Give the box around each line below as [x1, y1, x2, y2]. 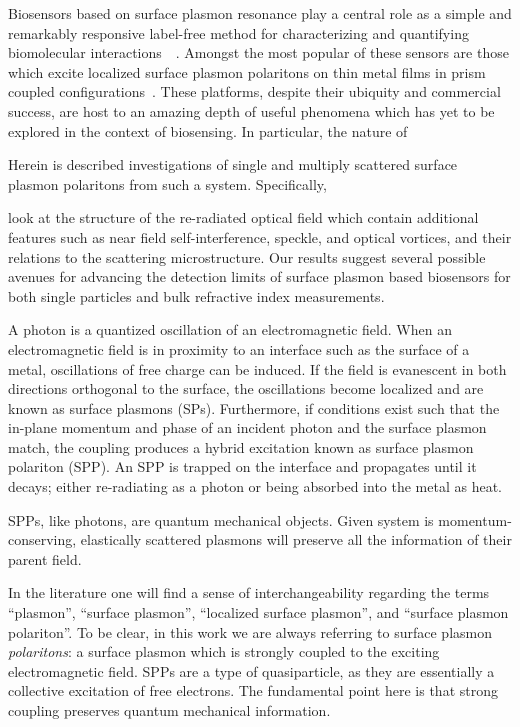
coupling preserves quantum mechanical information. [8, 700, 331, 720]
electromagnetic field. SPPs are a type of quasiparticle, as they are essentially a [8, 660, 495, 681]
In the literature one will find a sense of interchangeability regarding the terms [8, 582, 490, 603]
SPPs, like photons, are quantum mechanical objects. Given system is [8, 509, 434, 530]
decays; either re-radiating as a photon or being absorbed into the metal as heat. [8, 476, 503, 497]
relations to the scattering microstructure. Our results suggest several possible [8, 246, 486, 267]
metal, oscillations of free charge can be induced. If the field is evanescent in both [8, 358, 507, 379]
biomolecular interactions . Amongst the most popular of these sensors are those [8, 42, 509, 63]
